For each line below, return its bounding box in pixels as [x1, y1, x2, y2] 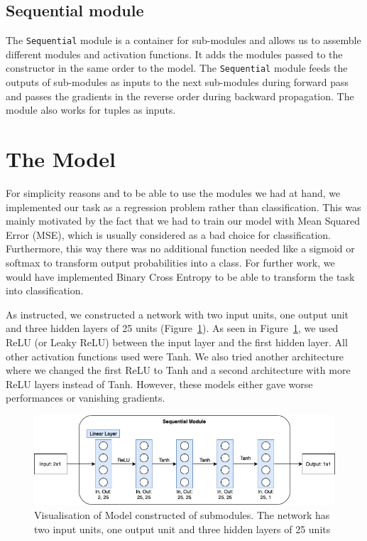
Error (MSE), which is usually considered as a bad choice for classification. [6, 227, 332, 242]
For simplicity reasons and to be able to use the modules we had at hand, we [6, 186, 341, 200]
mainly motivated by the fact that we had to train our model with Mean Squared [6, 213, 361, 228]
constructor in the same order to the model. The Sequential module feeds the [6, 60, 348, 75]
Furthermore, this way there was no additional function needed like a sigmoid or [6, 241, 355, 256]
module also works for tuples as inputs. [6, 102, 176, 117]
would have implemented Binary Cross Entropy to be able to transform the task [6, 269, 355, 284]
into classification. [6, 283, 84, 298]
